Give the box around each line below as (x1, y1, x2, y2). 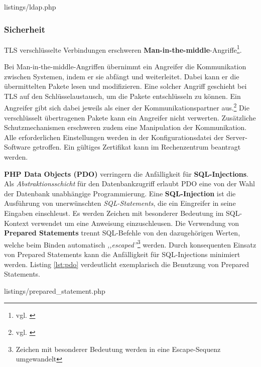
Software (4, 142, 31, 152)
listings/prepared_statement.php (4, 285, 105, 296)
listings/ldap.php (4, 2, 56, 12)
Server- (226, 132, 247, 142)
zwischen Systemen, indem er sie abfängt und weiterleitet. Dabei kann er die (4, 71, 239, 81)
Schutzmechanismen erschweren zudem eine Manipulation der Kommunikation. (4, 122, 247, 133)
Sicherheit (4, 23, 45, 35)
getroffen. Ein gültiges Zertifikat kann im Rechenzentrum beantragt (33, 142, 241, 152)
